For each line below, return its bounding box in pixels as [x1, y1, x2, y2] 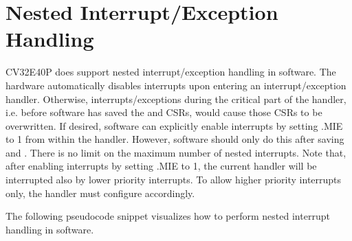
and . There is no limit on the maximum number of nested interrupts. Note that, [5, 145, 346, 159]
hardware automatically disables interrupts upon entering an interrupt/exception [5, 78, 346, 92]
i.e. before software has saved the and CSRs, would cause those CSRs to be [5, 105, 322, 119]
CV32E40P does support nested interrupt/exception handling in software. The [5, 65, 336, 79]
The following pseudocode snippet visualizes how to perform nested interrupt [5, 209, 330, 223]
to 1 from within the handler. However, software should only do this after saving [5, 132, 344, 146]
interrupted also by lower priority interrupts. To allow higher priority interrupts [5, 172, 342, 187]
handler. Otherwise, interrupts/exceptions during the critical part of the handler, [5, 91, 346, 106]
